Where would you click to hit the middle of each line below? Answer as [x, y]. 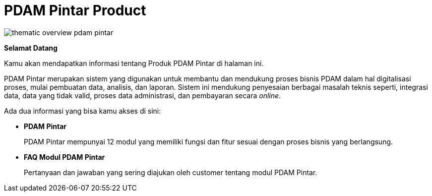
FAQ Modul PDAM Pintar [64, 157]
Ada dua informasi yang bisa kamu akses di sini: [83, 111]
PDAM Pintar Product [75, 10]
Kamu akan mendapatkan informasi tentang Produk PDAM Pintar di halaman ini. [134, 63]
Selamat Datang [31, 48]
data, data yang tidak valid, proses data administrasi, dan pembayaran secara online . [143, 95]
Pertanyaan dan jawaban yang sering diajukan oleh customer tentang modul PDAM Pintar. [171, 172]
